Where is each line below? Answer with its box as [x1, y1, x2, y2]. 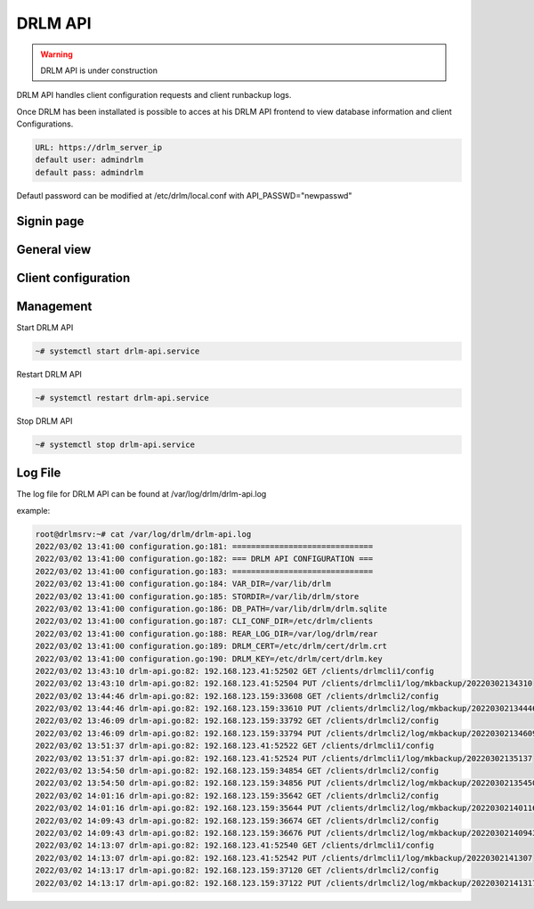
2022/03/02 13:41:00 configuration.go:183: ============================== [35, 566, 374, 576]
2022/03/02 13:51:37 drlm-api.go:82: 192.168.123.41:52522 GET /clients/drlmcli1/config [35, 741, 435, 751]
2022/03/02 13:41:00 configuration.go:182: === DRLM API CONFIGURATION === [35, 554, 374, 564]
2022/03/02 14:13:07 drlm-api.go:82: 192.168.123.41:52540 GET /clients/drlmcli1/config [35, 840, 435, 850]
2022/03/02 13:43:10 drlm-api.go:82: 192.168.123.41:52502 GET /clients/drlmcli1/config [35, 666, 435, 676]
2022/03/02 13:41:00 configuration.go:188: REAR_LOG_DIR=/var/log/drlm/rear [35, 629, 378, 638]
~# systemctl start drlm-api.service [35, 345, 200, 356]
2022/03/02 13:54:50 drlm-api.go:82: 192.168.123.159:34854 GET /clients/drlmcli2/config [35, 766, 440, 776]
